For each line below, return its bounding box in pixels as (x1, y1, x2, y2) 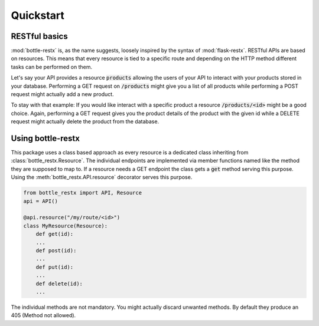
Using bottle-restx (11, 133, 80, 143)
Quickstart (11, 9, 65, 22)
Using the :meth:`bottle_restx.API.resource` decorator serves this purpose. (11, 174, 193, 181)
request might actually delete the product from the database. (11, 118, 159, 125)
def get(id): (35, 230, 74, 238)
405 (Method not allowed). (11, 312, 76, 319)
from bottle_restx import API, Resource (23, 189, 142, 196)
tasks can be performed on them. (11, 63, 93, 70)
